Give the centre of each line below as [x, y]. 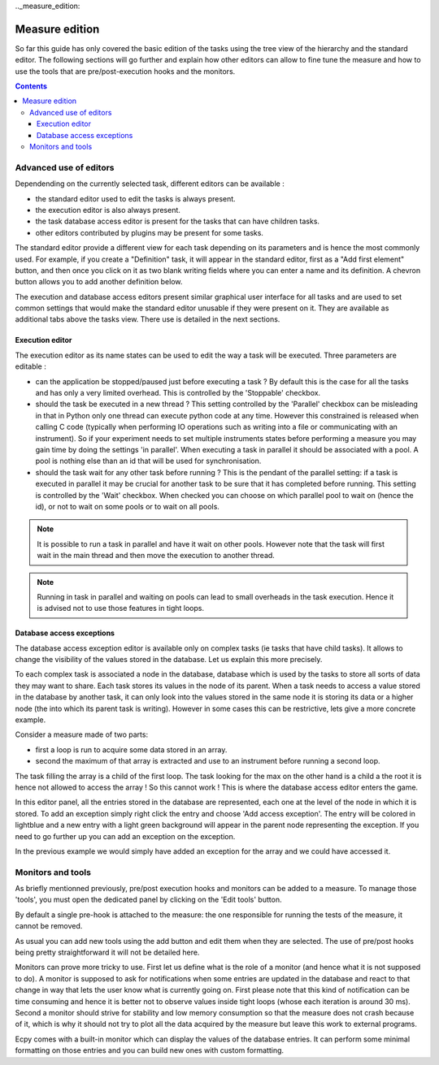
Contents [31, 86]
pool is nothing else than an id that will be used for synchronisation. [148, 461]
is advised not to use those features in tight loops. [121, 608]
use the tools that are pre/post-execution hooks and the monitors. [125, 71]
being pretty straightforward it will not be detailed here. [107, 952]
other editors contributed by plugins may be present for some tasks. [150, 232]
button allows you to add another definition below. [99, 282]
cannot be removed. [49, 926]
